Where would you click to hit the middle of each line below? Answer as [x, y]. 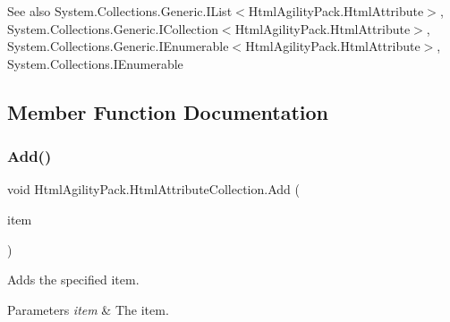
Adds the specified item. [73, 280]
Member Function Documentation [168, 111]
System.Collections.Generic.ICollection [113, 28]
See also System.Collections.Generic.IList [120, 11]
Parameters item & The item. [88, 309]
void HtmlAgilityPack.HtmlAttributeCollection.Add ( [153, 189]
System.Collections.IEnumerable [95, 63]
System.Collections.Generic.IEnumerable [118, 46]
